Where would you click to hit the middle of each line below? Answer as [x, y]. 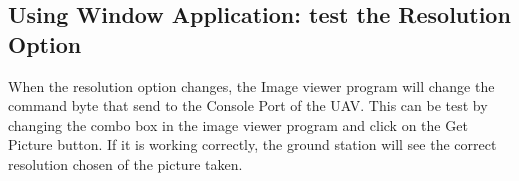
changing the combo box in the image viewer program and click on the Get [238, 124]
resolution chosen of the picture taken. [125, 163]
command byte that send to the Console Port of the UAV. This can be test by [248, 105]
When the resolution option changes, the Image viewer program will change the [251, 85]
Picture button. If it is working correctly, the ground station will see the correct [252, 144]
